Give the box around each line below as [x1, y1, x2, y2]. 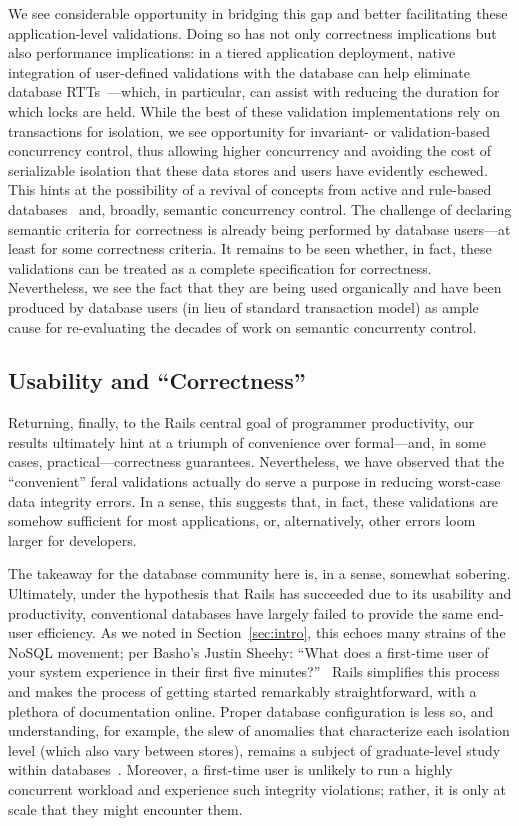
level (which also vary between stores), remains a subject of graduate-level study [8, 739, 501, 760]
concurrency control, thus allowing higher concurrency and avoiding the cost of [8, 140, 492, 161]
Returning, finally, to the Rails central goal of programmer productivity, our [8, 412, 475, 433]
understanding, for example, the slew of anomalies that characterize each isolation [8, 720, 510, 741]
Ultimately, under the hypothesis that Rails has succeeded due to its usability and [8, 583, 512, 604]
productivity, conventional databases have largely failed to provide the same [8, 602, 473, 623]
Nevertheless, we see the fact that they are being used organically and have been [8, 277, 502, 298]
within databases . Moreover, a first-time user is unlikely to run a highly [8, 759, 453, 780]
